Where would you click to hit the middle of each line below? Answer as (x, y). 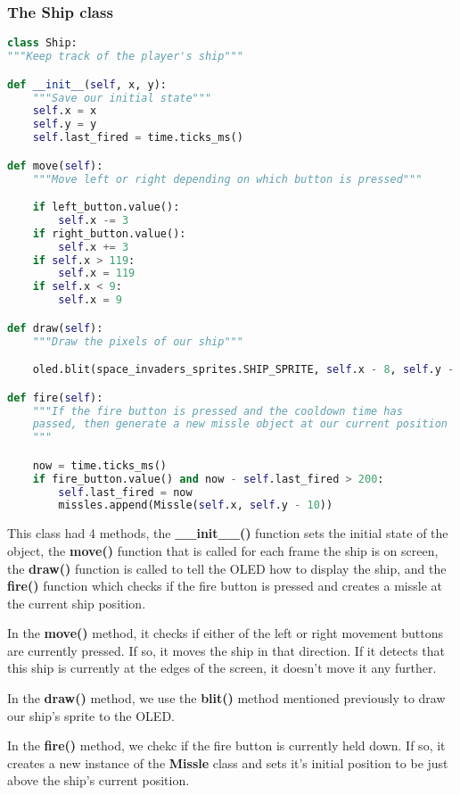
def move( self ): (55, 166)
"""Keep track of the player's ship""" (125, 57)
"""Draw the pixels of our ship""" (138, 341)
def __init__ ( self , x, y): (87, 84)
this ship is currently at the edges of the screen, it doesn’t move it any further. (222, 668)
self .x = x (65, 111)
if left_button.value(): (106, 207)
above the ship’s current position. (99, 780)
